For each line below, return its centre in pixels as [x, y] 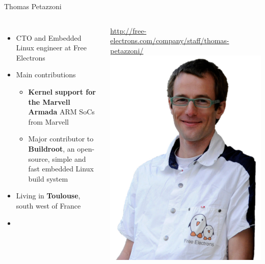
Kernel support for [62, 91]
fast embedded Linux [61, 169]
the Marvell [49, 101]
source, [39, 158]
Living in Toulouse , [48, 196]
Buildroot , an [51, 148]
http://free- [128, 30]
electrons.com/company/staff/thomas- [170, 40]
